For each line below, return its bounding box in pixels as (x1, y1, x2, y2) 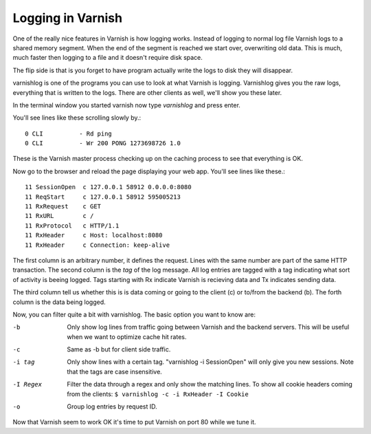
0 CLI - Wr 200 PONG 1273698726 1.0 (25, 140, 181, 147)
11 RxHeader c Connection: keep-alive (25, 241, 170, 249)
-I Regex (12, 380, 43, 389)
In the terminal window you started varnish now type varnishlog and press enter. (12, 100, 240, 109)
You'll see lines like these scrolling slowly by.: (12, 113, 142, 122)
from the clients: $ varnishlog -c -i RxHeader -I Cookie (67, 389, 249, 398)
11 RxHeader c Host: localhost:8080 (25, 231, 163, 239)
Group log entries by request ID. (67, 402, 157, 411)
